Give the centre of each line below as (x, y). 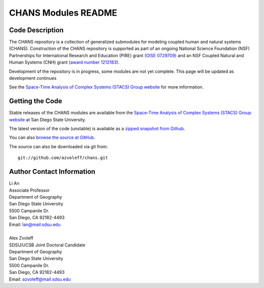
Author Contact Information (52, 172)
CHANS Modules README (63, 13)
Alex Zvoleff (21, 238)
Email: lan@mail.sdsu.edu (35, 224)
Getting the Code (35, 101)
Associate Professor (29, 190)
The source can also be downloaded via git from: (58, 146)
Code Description (36, 30)
